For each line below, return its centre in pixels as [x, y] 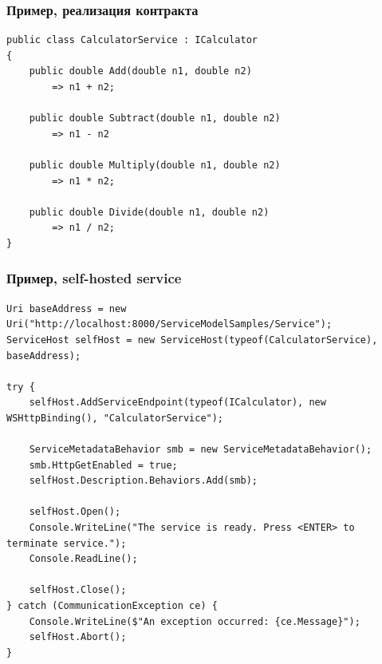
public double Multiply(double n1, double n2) [155, 165]
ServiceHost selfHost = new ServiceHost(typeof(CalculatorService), [192, 340]
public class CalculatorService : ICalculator [132, 40]
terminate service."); [67, 543]
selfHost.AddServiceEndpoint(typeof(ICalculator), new [177, 403]
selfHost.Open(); [75, 512]
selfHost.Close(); [78, 590]
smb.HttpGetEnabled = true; [103, 465]
